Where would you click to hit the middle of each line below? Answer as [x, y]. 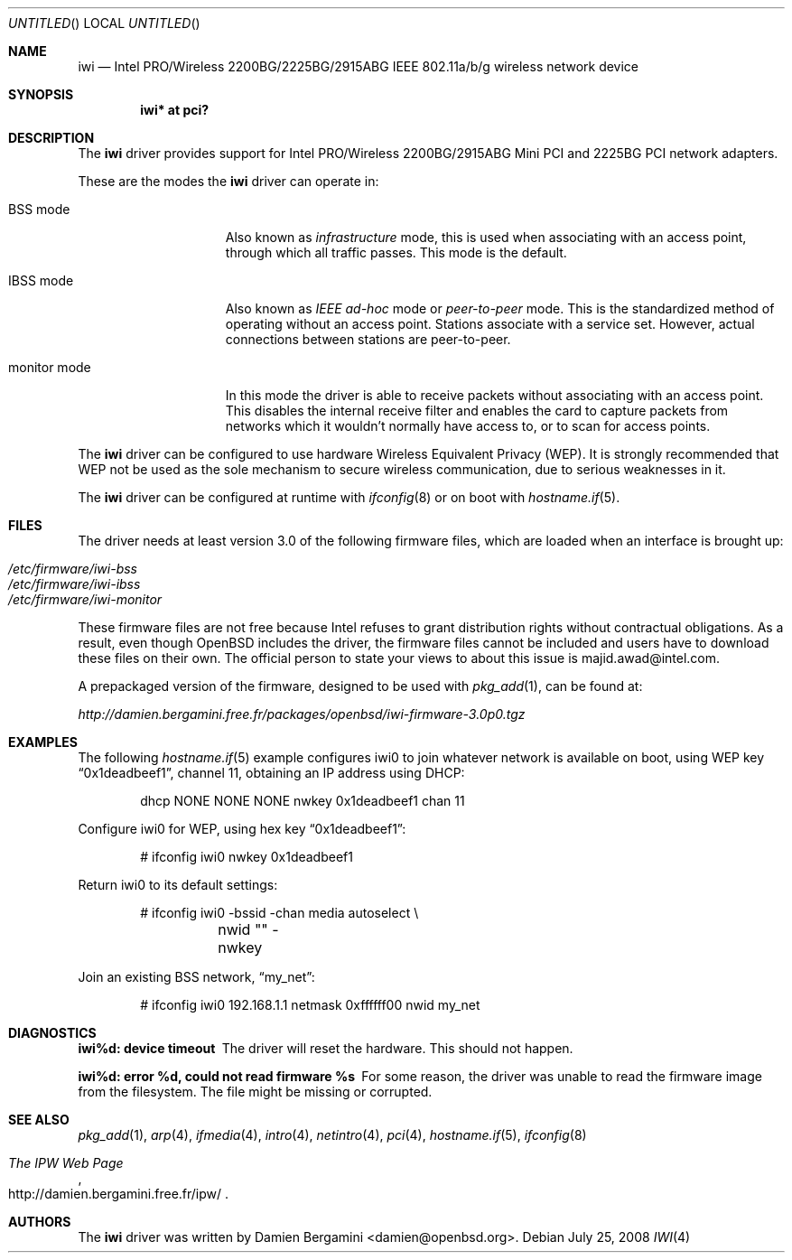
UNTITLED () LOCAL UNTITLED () [104, 23]
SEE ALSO [39, 1120]
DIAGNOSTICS [52, 1033]
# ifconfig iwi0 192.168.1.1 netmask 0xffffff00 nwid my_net [310, 1005]
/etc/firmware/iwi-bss [73, 569]
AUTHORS [40, 1222]
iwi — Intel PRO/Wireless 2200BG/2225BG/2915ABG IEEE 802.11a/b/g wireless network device [359, 66]
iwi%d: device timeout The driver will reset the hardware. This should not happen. [326, 1048]
